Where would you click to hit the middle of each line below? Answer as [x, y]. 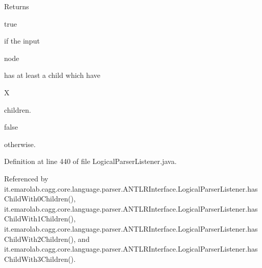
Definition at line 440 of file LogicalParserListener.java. [91, 161]
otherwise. [20, 144]
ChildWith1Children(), [40, 219]
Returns [17, 6]
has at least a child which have [52, 75]
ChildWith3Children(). [40, 259]
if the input [22, 41]
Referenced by [26, 178]
